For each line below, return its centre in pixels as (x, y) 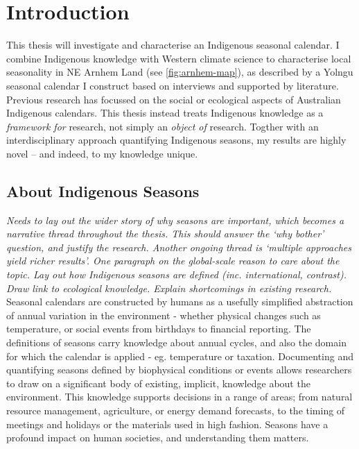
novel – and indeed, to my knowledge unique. (102, 153)
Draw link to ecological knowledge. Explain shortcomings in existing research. (169, 288)
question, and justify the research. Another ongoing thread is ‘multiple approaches (179, 247)
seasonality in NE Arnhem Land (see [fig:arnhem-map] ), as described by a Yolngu (180, 72)
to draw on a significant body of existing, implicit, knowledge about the (158, 383)
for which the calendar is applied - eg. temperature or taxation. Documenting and (180, 356)
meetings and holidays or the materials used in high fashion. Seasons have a (167, 424)
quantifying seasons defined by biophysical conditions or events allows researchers (179, 370)
